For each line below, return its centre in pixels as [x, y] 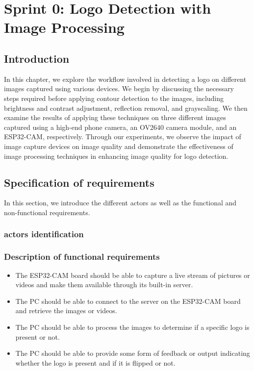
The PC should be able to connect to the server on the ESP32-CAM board [128, 301]
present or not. [38, 336]
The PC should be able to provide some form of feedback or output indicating [133, 353]
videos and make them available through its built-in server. [104, 284]
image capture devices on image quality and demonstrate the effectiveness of [119, 146]
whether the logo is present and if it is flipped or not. [95, 362]
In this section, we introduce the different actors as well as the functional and [120, 203]
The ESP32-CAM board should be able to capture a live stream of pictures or [133, 275]
